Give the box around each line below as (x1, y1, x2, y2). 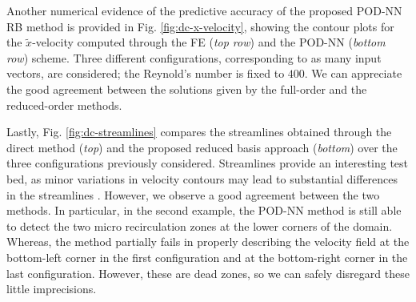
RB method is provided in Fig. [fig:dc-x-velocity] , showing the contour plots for (6, 18, 394, 34)
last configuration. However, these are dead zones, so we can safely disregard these (6, 264, 410, 281)
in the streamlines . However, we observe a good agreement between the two (6, 186, 380, 203)
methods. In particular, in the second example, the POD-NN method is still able (6, 202, 402, 219)
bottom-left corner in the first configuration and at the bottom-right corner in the (6, 248, 408, 265)
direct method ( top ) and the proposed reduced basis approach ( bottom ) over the (6, 139, 398, 155)
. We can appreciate (304, 65, 402, 82)
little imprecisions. (6, 280, 97, 297)
